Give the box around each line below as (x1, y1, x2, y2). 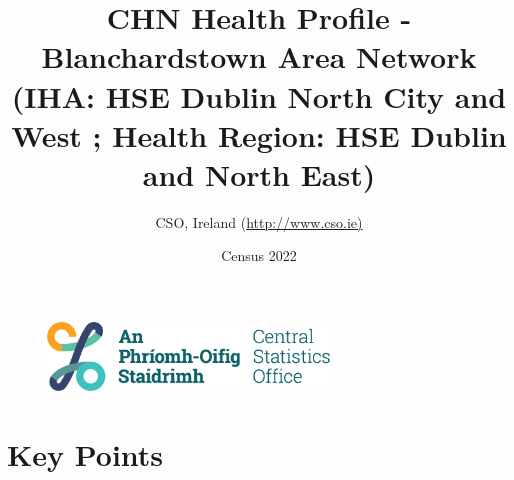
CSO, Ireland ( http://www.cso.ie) (155, 211, 363, 232)
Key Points (7, 433, 164, 474)
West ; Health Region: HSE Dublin (11, 114, 507, 155)
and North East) (142, 153, 376, 194)
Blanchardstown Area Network (41, 36, 477, 77)
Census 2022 (221, 245, 297, 266)
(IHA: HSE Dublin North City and (11, 75, 507, 116)
